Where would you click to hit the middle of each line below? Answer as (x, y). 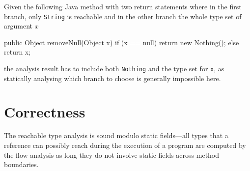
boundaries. (21, 164)
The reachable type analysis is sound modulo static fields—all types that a (116, 135)
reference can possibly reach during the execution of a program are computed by (125, 145)
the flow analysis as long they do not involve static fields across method (112, 155)
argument (18, 26)
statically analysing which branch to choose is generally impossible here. (112, 78)
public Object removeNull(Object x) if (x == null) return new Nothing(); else (122, 42)
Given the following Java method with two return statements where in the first (123, 6)
